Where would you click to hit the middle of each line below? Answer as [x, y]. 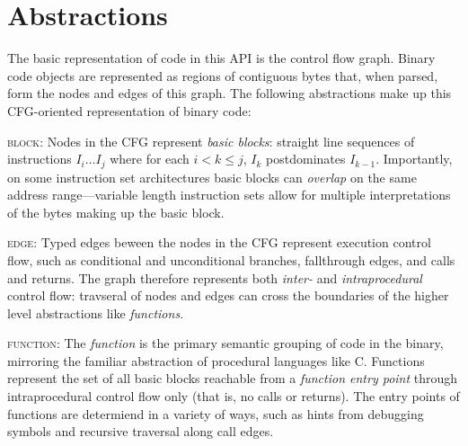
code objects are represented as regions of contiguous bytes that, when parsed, [223, 75]
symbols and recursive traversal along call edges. [141, 431]
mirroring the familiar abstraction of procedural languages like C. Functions [216, 360]
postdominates [306, 159]
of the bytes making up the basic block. [116, 212]
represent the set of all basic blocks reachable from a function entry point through [233, 378]
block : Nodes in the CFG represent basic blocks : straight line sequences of [211, 141]
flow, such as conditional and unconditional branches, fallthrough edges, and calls [231, 259]
